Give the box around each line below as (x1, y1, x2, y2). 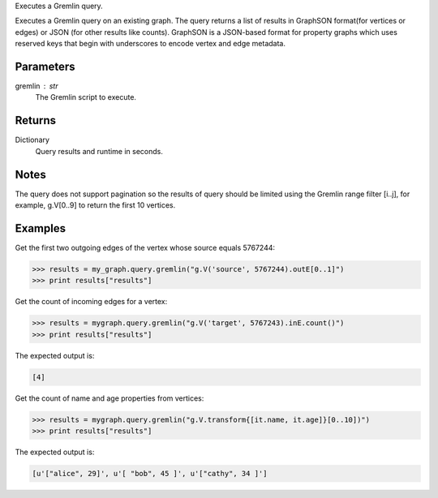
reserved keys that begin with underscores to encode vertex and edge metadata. (15, 39, 286, 49)
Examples (15, 221, 67, 235)
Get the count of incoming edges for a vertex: (15, 297, 168, 307)
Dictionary (15, 135, 50, 145)
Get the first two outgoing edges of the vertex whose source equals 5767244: (15, 243, 276, 252)
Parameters (15, 59, 75, 73)
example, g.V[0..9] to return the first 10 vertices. (15, 200, 176, 210)
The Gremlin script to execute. (35, 92, 137, 102)
